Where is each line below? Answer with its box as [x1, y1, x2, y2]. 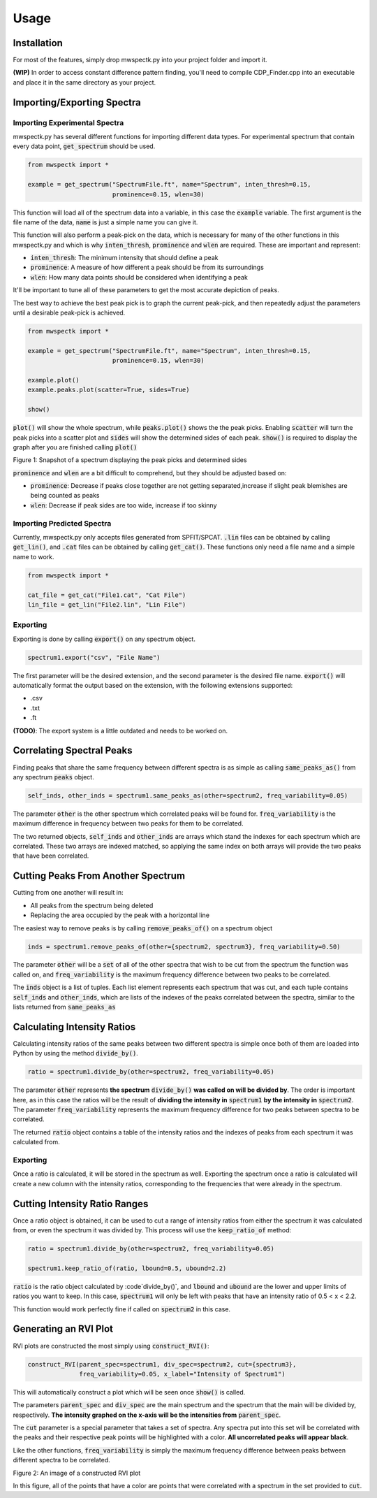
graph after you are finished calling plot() [13, 442, 138, 451]
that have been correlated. [13, 851, 89, 860]
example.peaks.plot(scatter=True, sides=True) [27, 386, 190, 394]
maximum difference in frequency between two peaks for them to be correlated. [13, 819, 244, 828]
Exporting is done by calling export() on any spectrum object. [13, 635, 195, 643]
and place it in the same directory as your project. [13, 78, 156, 87]
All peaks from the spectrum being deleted [30, 901, 154, 909]
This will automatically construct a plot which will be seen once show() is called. [13, 1388, 246, 1396]
